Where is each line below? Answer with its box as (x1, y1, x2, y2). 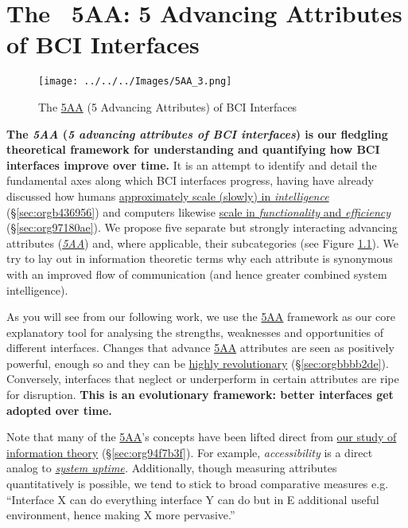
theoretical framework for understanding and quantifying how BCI (6, 141, 380, 158)
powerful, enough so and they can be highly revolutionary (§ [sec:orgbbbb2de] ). (6, 354, 389, 371)
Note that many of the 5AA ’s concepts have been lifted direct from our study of (6, 428, 397, 445)
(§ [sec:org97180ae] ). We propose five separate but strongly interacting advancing (6, 219, 398, 236)
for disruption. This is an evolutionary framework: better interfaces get (6, 386, 394, 403)
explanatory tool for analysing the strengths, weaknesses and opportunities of (6, 323, 384, 340)
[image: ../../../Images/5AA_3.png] (38, 76, 232, 88)
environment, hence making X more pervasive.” (6, 506, 235, 523)
